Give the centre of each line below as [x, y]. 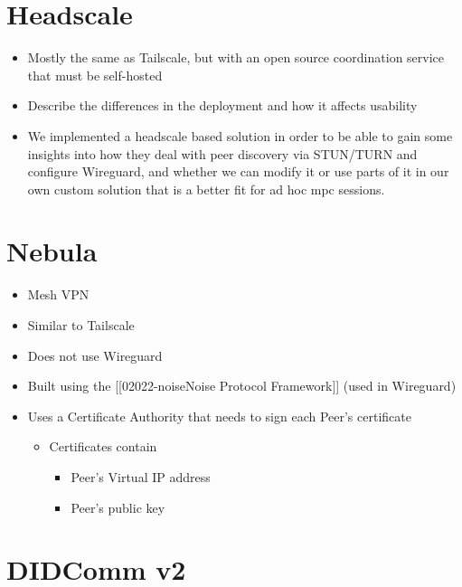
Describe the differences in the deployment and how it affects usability [222, 105]
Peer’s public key [118, 507]
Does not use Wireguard [95, 355]
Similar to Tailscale [81, 325]
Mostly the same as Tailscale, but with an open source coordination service [236, 57]
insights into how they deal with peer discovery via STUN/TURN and [222, 153]
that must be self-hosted [95, 75]
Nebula [52, 251]
